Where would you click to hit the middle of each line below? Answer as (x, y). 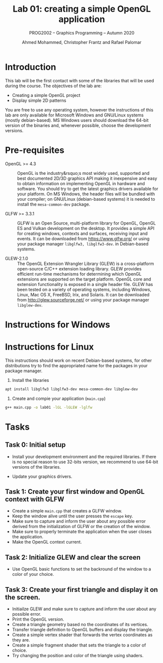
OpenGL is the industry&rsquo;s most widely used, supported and (83, 173)
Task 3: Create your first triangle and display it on (81, 590)
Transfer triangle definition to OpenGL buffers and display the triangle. (82, 629)
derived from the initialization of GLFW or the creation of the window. (81, 527)
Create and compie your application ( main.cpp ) (59, 398)
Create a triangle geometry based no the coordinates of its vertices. (80, 624)
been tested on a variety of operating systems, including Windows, (84, 289)
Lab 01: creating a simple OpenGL (82, 9)
